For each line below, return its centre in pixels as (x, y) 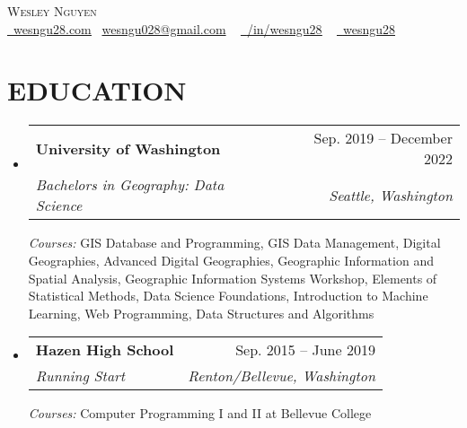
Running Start (80, 376)
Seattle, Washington (391, 195)
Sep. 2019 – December (383, 138)
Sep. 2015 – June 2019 (305, 350)
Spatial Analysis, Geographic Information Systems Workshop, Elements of (233, 278)
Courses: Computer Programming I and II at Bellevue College (200, 413)
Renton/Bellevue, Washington (282, 376)
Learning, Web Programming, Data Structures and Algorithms (201, 313)
